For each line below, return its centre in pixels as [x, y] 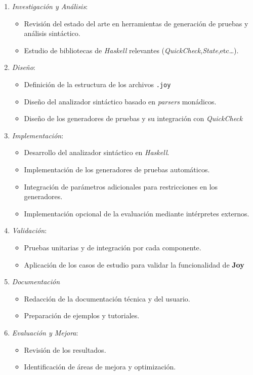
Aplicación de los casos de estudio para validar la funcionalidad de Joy [134, 264]
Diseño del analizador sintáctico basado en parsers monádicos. [120, 101]
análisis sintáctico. [52, 33]
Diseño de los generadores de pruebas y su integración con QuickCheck [133, 118]
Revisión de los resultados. [65, 349]
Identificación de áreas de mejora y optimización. [100, 367]
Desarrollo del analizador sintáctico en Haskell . [97, 152]
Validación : [29, 230]
